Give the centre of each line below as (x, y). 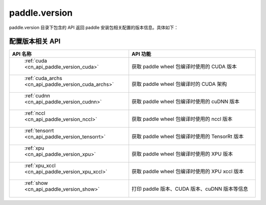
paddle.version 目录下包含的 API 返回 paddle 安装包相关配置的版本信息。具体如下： (94, 27)
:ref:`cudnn (37, 96)
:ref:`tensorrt (39, 131)
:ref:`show (36, 183)
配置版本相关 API (35, 41)
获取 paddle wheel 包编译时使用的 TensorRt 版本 (187, 136)
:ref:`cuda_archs (43, 78)
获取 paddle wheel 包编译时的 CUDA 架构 (179, 84)
